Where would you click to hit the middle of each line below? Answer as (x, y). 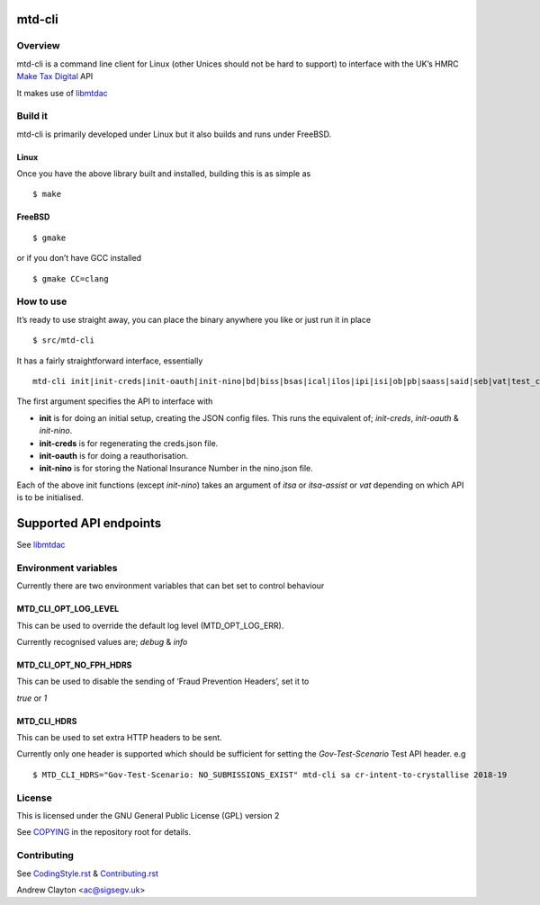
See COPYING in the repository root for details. (104, 832)
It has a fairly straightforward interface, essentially (110, 361)
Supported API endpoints (89, 523)
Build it (32, 116)
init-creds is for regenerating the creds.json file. (129, 443)
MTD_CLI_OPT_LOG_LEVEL (68, 609)
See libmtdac (41, 544)
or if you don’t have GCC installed (79, 258)
